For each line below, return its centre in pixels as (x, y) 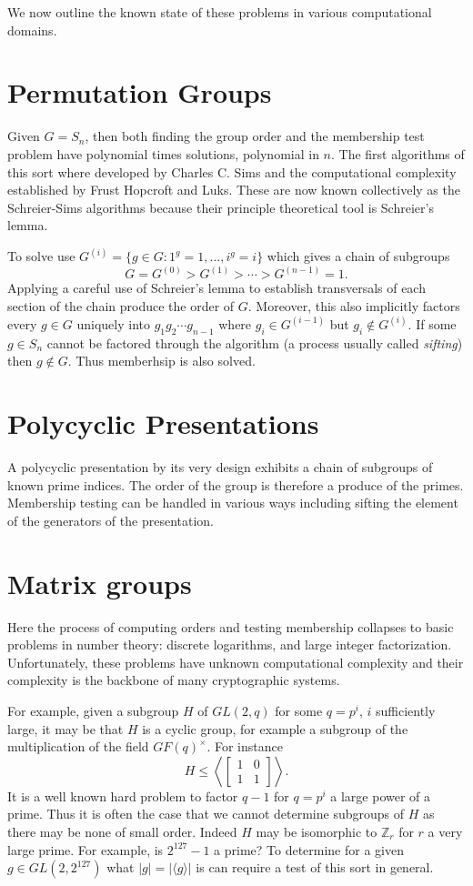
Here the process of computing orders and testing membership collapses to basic (231, 626)
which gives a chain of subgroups (358, 256)
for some (299, 710)
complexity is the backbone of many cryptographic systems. (174, 680)
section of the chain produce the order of (121, 305)
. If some (432, 323)
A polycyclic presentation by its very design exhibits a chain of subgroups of (220, 467)
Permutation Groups (140, 92)
